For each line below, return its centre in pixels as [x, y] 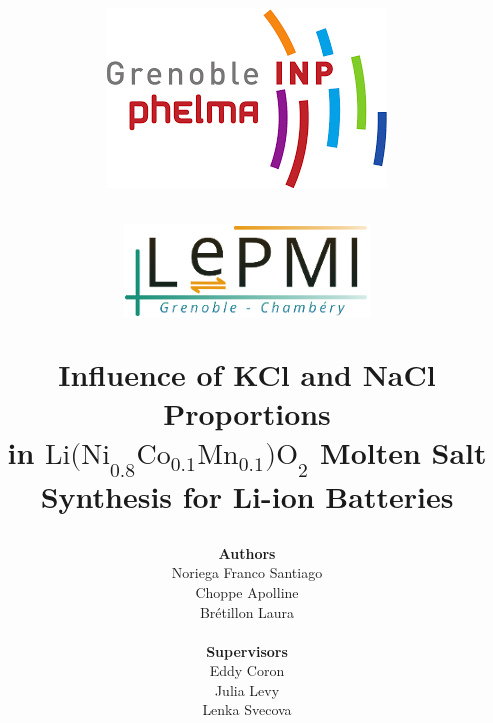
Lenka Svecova [247, 709]
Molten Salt [403, 451]
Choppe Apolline [247, 591]
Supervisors [247, 650]
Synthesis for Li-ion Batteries [247, 495]
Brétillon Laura [247, 611]
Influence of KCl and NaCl [247, 373]
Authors [247, 552]
